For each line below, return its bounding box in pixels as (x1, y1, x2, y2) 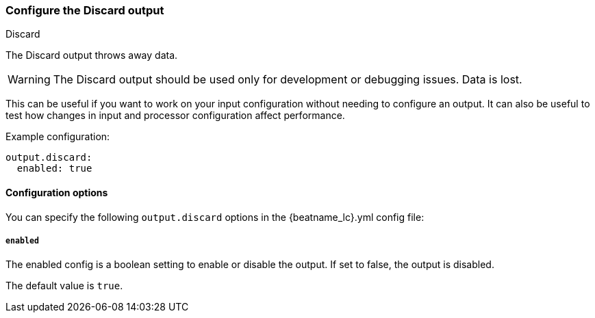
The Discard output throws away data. (5, 49, 178, 62)
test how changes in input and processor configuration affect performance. (5, 109, 345, 122)
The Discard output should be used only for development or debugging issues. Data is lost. (53, 72, 522, 87)
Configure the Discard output (5, 3, 164, 17)
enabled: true (16, 163, 92, 174)
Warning (8, 72, 51, 87)
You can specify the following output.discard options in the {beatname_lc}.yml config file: (5, 211, 425, 223)
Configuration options (5, 186, 108, 198)
